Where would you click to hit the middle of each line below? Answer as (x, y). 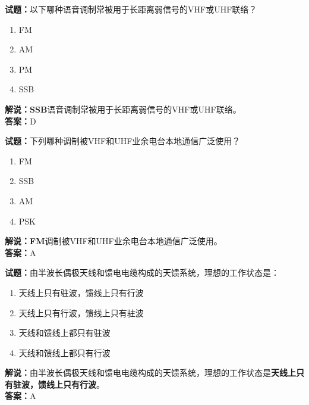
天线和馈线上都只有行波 (64, 352)
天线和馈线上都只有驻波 (64, 333)
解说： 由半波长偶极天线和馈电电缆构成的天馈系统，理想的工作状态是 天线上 (150, 373)
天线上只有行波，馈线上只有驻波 (81, 312)
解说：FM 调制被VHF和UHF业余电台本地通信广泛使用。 (113, 241)
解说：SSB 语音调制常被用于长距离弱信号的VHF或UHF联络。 (123, 109)
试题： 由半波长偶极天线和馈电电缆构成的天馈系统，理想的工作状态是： (142, 272)
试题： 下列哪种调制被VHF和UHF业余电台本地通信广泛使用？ (123, 141)
